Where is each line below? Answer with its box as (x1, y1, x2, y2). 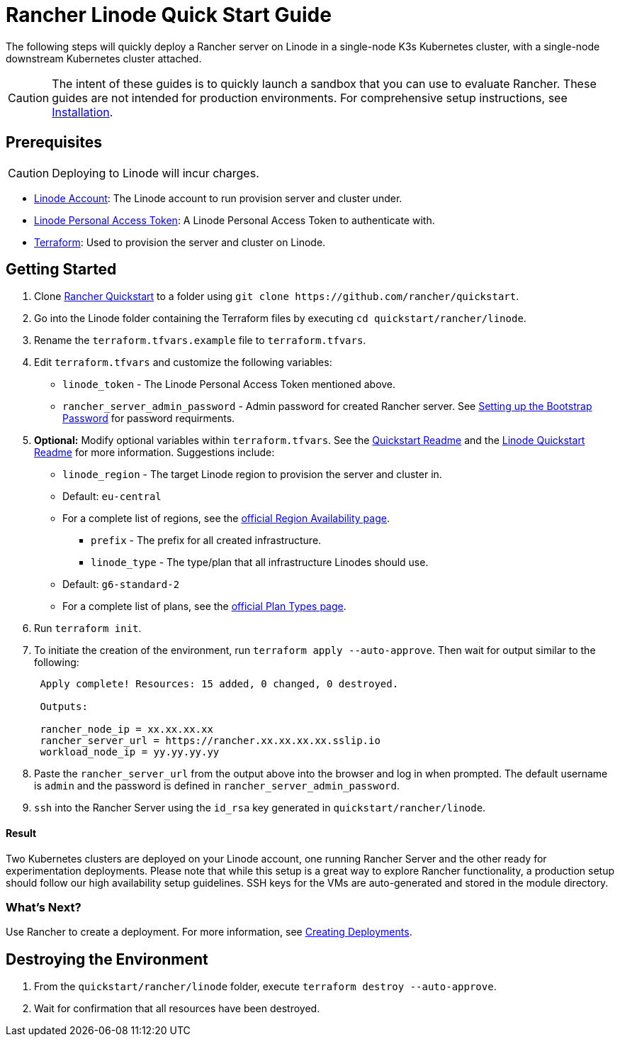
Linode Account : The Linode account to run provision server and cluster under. (34, 192, 402, 204)
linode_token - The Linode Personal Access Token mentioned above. (62, 378, 396, 391)
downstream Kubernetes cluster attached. (6, 52, 202, 65)
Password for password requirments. (62, 412, 235, 425)
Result (6, 827, 37, 840)
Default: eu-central (62, 490, 162, 503)
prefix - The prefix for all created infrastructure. (91, 534, 322, 547)
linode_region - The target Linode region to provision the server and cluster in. (62, 468, 442, 481)
